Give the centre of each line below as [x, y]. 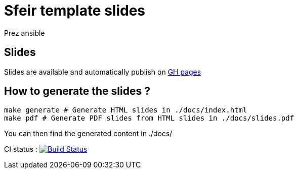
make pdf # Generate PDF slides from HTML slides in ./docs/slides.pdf [149, 118]
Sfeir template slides [75, 11]
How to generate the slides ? [77, 91]
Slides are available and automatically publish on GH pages [103, 72]
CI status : [21, 149]
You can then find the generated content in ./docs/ [88, 134]
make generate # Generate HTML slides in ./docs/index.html [126, 110]
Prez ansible [25, 33]
